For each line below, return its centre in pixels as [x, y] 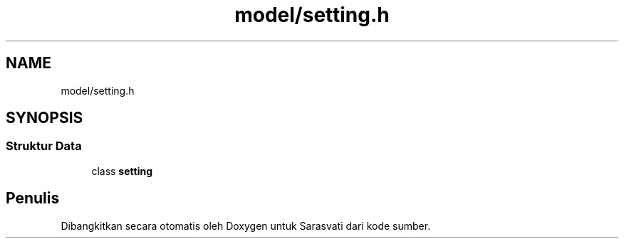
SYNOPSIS [45, 118]
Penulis [33, 198]
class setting [122, 171]
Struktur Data [44, 146]
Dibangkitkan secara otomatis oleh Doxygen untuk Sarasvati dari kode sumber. [246, 226]
